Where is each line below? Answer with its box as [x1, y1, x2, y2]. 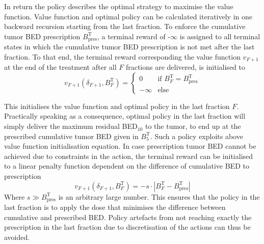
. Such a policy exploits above [150, 130, 243, 141]
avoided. [4, 231, 30, 242]
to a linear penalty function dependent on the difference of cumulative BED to [4, 160, 249, 171]
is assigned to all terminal [179, 31, 260, 41]
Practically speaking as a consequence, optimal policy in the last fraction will [4, 111, 246, 121]
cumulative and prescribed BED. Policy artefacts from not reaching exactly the [4, 211, 252, 222]
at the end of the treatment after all [4, 62, 117, 72]
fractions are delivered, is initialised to [125, 62, 245, 72]
